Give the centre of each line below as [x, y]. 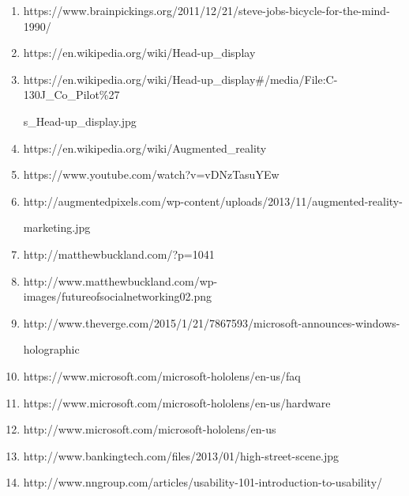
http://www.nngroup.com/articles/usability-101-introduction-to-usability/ [203, 482]
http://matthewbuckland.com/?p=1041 [119, 254]
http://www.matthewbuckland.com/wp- [120, 280]
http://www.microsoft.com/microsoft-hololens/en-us [150, 429]
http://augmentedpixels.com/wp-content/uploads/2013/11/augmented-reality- [213, 201]
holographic [51, 349]
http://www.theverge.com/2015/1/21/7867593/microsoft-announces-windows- [212, 322]
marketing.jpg [57, 227]
